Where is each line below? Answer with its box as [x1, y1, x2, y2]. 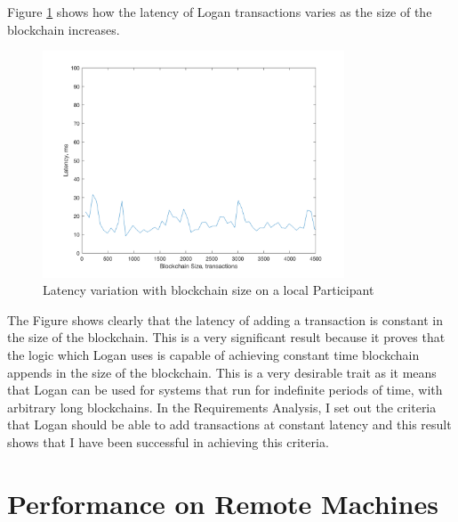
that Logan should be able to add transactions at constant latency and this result [7, 415, 452, 434]
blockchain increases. [7, 20, 120, 38]
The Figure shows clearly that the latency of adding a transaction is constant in [7, 310, 443, 329]
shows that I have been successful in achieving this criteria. [7, 432, 329, 451]
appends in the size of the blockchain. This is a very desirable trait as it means [7, 363, 437, 381]
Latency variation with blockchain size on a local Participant [43, 281, 374, 299]
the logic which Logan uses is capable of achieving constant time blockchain [7, 345, 420, 363]
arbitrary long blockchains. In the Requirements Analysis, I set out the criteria [7, 397, 437, 416]
